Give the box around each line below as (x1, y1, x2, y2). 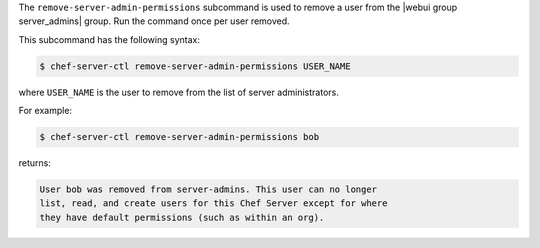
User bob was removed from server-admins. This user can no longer (39, 184, 378, 195)
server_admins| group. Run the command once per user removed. (18, 15, 290, 27)
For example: (18, 105, 73, 117)
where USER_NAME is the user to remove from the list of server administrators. (18, 86, 339, 98)
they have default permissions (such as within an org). (39, 211, 325, 223)
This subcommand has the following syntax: (18, 33, 200, 45)
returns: (18, 157, 52, 169)
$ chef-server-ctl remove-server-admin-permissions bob (39, 131, 320, 143)
